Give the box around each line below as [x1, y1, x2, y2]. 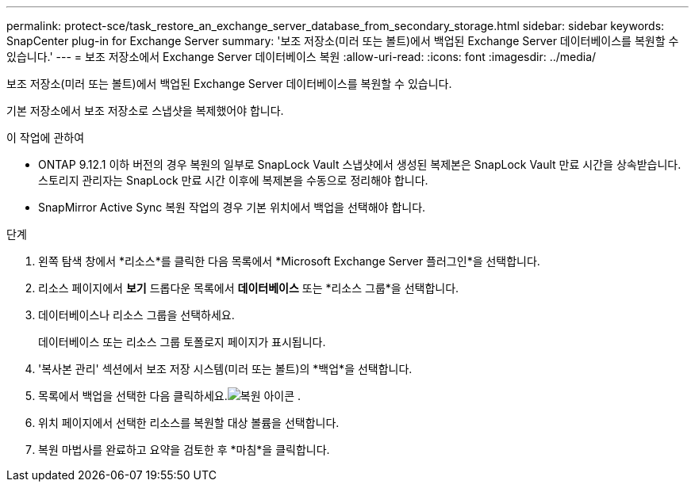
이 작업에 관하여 [6, 131, 85, 144]
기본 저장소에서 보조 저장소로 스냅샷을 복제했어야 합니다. [6, 104, 284, 117]
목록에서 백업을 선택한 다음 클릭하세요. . [38, 389, 301, 402]
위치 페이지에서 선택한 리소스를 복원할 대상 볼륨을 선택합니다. [38, 416, 340, 429]
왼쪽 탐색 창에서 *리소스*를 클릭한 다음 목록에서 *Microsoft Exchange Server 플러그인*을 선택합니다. [38, 254, 540, 268]
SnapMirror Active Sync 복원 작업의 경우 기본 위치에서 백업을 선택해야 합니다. [38, 200, 426, 214]
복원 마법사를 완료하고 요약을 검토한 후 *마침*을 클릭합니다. [38, 443, 330, 456]
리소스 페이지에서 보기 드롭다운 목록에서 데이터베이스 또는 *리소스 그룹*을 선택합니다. [38, 281, 459, 295]
